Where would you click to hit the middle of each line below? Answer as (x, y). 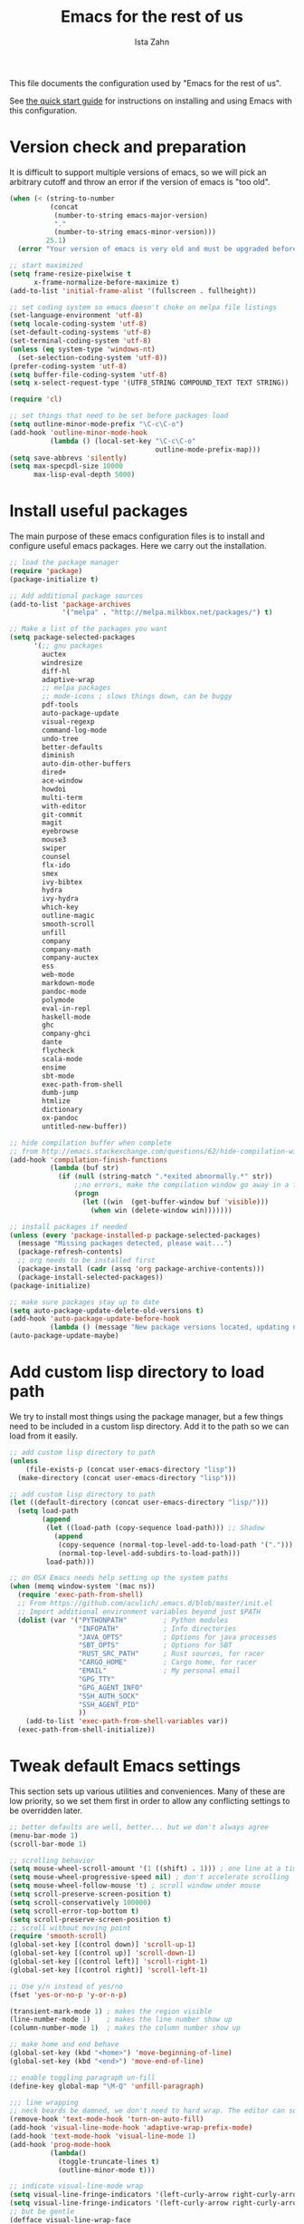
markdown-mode (68, 983)
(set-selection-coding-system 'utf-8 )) (93, 357)
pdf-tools (60, 705)
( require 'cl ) (36, 400)
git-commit (62, 814)
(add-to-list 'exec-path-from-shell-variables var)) (127, 1722)
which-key (60, 907)
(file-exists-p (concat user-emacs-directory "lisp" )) (131, 1469)
